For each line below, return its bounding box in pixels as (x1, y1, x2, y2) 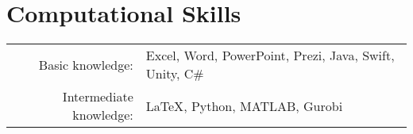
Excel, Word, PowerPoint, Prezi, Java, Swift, (145, 46, 395, 65)
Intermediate (62, 87, 133, 106)
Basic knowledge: (38, 55, 133, 74)
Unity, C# (145, 64, 204, 83)
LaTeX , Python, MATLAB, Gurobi (145, 96, 343, 115)
